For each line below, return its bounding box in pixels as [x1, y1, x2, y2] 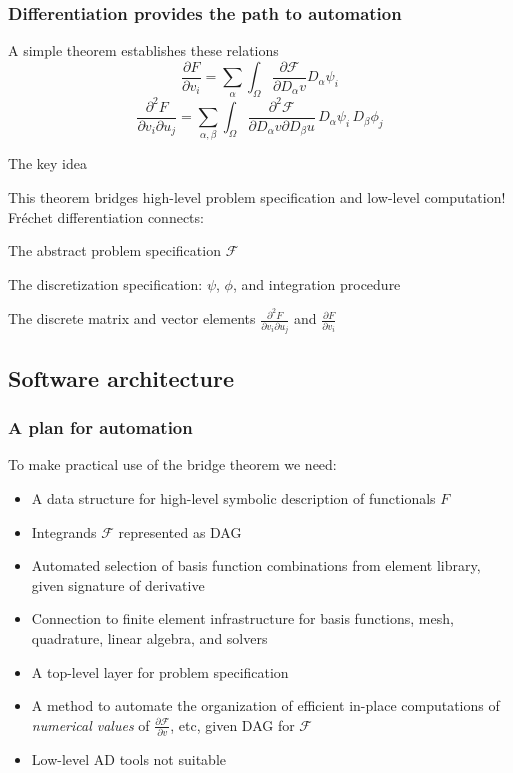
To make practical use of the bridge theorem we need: [8, 454, 337, 475]
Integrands [31, 521, 97, 542]
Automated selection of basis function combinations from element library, [31, 555, 481, 576]
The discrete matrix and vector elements [8, 308, 256, 329]
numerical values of [31, 714, 150, 735]
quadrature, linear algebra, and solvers [31, 627, 268, 648]
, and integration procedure [232, 273, 401, 294]
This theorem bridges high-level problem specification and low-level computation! [8, 186, 506, 207]
